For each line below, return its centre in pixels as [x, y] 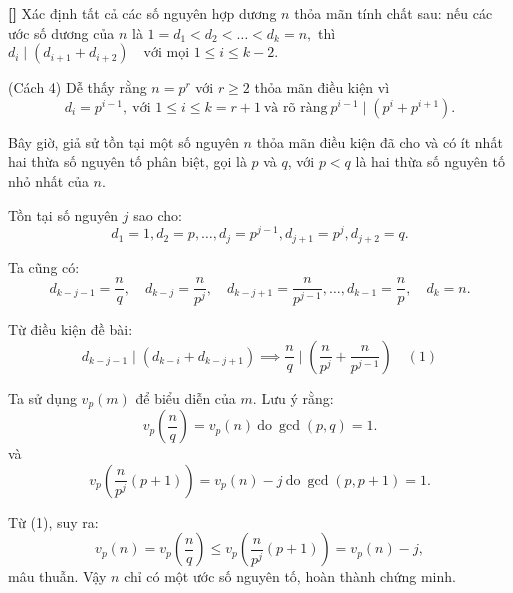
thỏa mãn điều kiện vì [322, 87]
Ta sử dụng [42, 397]
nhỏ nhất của [48, 180]
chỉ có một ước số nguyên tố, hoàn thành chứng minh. [290, 576]
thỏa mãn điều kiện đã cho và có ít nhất [379, 141]
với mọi [166, 53]
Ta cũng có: [44, 266]
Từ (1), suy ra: [53, 521]
